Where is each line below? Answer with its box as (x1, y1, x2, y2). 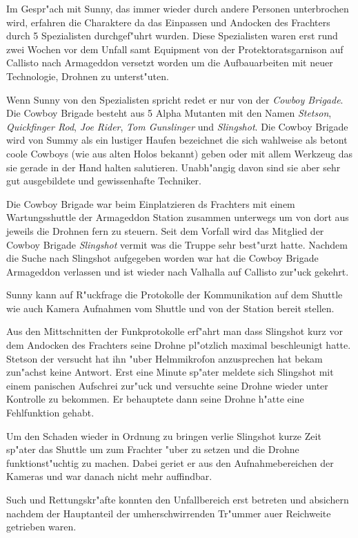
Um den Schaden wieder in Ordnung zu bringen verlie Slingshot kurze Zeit (6, 428, 321, 443)
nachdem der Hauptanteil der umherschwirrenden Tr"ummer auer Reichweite (6, 506, 331, 520)
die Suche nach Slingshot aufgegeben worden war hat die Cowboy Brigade (6, 251, 319, 265)
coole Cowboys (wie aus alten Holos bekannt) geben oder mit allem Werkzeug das (6, 146, 353, 160)
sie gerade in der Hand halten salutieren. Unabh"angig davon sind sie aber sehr (6, 160, 341, 174)
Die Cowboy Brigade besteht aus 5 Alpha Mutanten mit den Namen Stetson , (6, 106, 332, 120)
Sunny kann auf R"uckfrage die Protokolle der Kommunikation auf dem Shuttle (6, 287, 343, 302)
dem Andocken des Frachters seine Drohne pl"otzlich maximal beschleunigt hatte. (6, 338, 351, 352)
